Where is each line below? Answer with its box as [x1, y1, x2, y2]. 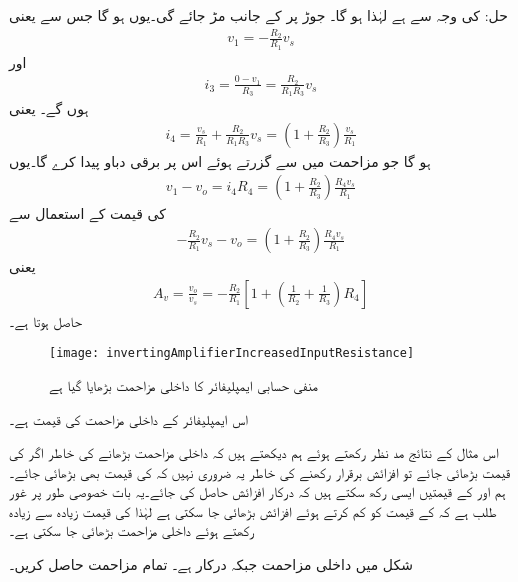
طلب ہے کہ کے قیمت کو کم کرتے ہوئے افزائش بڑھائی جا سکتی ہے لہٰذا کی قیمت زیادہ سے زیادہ [9, 500, 497, 521]
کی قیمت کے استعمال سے [9, 203, 166, 224]
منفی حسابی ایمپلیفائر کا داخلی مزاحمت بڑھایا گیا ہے [49, 374, 318, 395]
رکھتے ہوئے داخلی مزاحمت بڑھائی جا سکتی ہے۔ [9, 520, 255, 541]
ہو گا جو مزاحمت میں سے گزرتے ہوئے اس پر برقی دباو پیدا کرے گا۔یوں [9, 150, 431, 171]
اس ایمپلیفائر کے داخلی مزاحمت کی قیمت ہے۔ [9, 408, 249, 429]
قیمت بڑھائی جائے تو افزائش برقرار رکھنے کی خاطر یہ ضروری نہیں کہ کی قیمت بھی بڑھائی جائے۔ [9, 461, 511, 482]
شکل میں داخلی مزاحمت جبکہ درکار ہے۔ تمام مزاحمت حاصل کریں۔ [9, 554, 413, 575]
